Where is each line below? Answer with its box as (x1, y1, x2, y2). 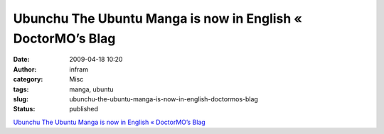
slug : (13, 94, 28, 103)
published (69, 105, 99, 113)
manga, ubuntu (69, 85, 114, 94)
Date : (13, 55, 30, 64)
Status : (13, 105, 36, 113)
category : (13, 75, 43, 84)
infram (69, 65, 89, 74)
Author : (13, 65, 37, 74)
